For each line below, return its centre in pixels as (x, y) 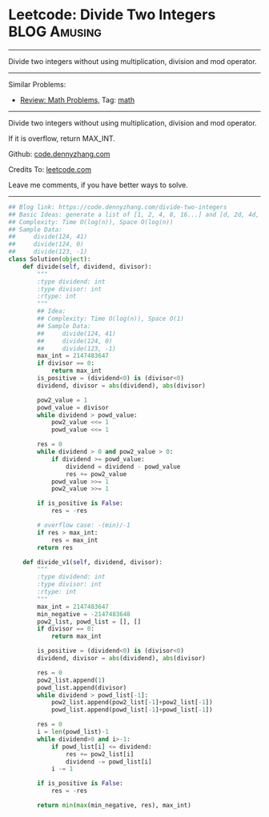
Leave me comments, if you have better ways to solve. (98, 185)
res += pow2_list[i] (100, 754)
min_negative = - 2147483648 (84, 614)
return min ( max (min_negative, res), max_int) (114, 806)
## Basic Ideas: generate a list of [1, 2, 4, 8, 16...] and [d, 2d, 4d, (134, 214)
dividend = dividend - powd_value (123, 467)
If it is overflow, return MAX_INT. (62, 138)
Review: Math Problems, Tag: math (77, 100)
